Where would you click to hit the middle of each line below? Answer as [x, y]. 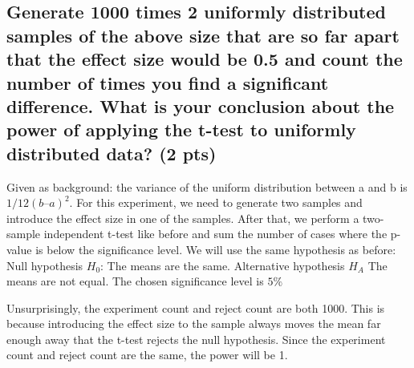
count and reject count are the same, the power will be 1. [147, 355]
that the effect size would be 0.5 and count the [205, 59]
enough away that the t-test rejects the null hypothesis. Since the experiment [196, 339]
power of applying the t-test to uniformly [181, 129]
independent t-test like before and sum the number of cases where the [215, 234]
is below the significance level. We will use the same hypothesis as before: [216, 249]
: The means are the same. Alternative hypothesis [223, 265]
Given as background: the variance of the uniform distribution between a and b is [207, 186]
